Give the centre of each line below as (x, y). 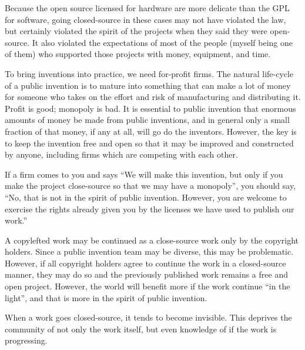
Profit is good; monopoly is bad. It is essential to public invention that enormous (150, 108)
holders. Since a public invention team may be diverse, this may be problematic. (149, 251)
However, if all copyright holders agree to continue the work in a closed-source (145, 263)
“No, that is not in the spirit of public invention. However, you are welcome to (146, 197)
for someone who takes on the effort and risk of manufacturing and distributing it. (153, 97)
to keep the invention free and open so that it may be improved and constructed (149, 143)
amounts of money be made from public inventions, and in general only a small (147, 120)
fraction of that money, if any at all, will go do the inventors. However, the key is (151, 131)
